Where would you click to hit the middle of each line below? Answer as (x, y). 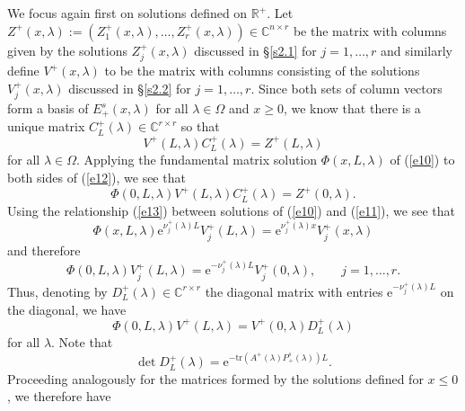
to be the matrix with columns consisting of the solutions (262, 71)
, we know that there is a (352, 108)
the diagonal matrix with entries (294, 291)
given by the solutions (67, 50)
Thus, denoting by (57, 291)
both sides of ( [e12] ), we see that (97, 177)
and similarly (417, 50)
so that (200, 126)
